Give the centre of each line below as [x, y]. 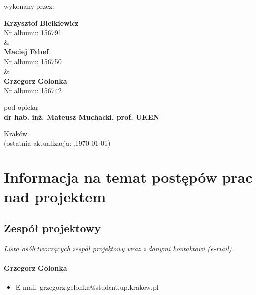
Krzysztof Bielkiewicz [41, 22]
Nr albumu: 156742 [33, 90]
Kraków [16, 133]
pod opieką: [22, 107]
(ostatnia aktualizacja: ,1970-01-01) [57, 143]
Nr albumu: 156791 [33, 32]
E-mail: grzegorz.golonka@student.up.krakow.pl [87, 286]
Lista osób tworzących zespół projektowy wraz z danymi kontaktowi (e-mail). [119, 248]
